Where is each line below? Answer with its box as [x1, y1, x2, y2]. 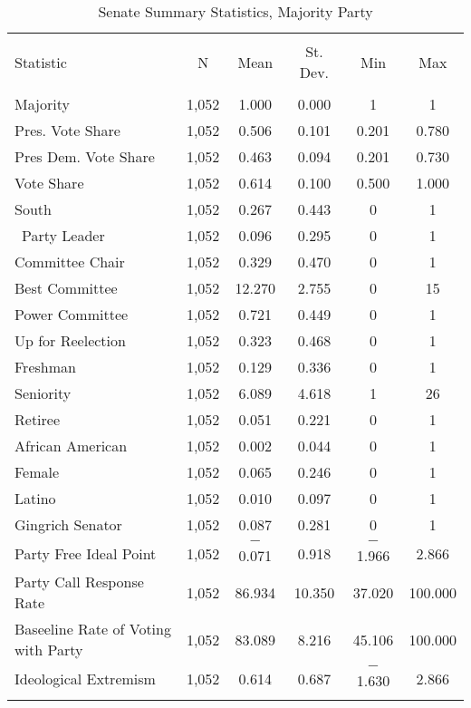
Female [14, 461, 60, 482]
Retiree [14, 409, 61, 430]
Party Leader [22, 225, 105, 246]
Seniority [14, 383, 72, 403]
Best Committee [14, 277, 118, 298]
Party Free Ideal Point [14, 542, 157, 564]
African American [14, 435, 128, 456]
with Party [14, 639, 83, 660]
